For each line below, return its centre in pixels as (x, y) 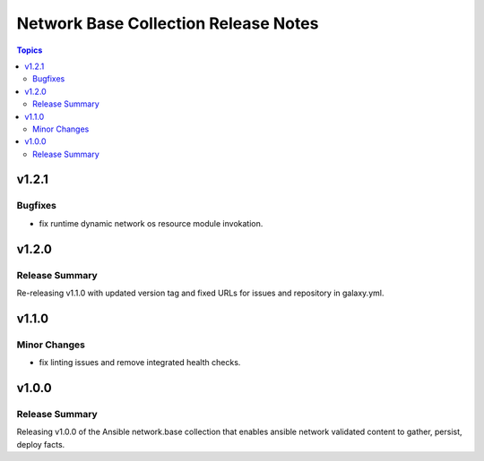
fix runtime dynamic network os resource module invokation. (151, 223)
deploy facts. (41, 444)
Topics (30, 50)
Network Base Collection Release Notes (168, 23)
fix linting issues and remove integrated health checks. (140, 363)
